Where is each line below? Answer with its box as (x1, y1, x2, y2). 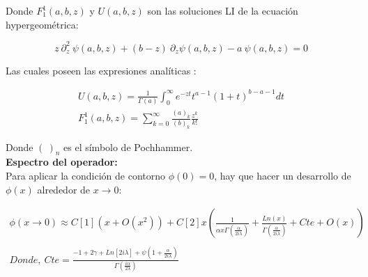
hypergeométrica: (6, 17, 79, 31)
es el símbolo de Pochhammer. (63, 139, 193, 154)
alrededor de (37, 182, 91, 196)
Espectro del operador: (6, 155, 118, 169)
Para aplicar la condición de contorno (6, 168, 165, 183)
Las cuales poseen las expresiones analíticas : (6, 63, 197, 77)
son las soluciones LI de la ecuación (147, 3, 298, 17)
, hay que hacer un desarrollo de (214, 168, 351, 183)
